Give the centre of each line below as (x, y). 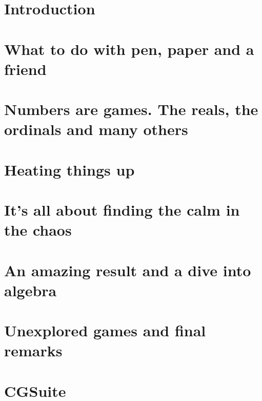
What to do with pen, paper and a (129, 49)
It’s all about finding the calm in (122, 210)
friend (25, 69)
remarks (33, 350)
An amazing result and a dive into (128, 270)
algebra (31, 290)
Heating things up (69, 169)
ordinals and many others (96, 129)
